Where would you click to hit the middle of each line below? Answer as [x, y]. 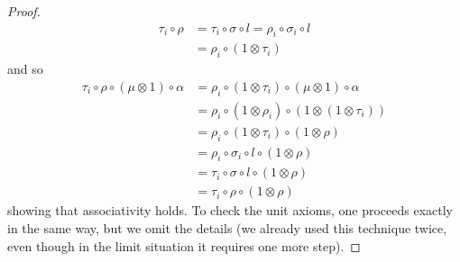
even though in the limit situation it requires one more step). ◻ [184, 245]
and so [25, 69]
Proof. [24, 11]
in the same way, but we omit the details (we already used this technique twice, [227, 228]
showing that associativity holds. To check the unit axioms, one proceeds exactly [230, 210]
